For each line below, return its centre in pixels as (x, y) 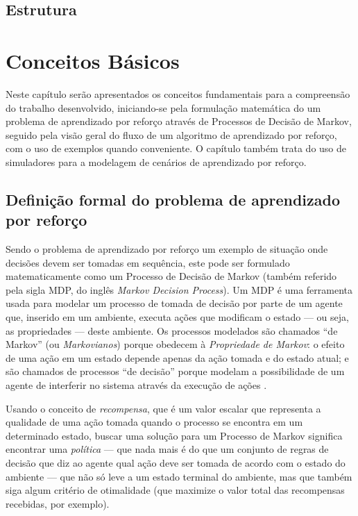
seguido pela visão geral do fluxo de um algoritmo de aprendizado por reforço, (171, 134)
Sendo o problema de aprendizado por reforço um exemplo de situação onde (167, 249)
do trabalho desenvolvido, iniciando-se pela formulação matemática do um (163, 107)
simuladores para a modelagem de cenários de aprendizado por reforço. (156, 161)
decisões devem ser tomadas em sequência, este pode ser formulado (148, 262)
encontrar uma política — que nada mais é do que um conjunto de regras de (167, 449)
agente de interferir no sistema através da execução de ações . (136, 385)
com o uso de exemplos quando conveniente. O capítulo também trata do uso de (176, 148)
